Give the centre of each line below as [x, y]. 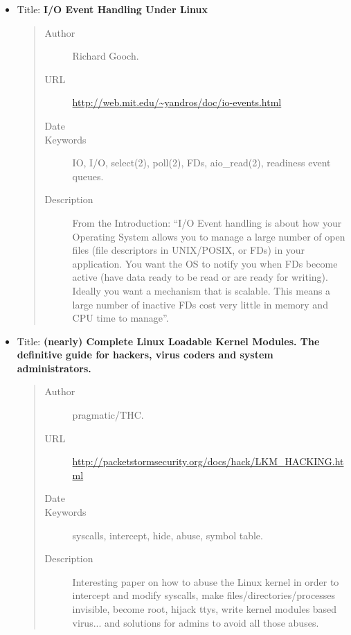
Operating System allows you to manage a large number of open [209, 236]
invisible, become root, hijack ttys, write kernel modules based [205, 609]
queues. [88, 176]
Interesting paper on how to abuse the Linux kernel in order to [206, 581]
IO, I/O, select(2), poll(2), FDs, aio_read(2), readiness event [201, 163]
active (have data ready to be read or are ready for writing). [200, 277]
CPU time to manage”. [120, 318]
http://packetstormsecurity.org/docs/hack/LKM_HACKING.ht [208, 461]
